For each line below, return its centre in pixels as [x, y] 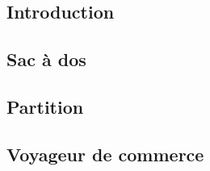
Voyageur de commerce [105, 154]
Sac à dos [46, 59]
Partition [45, 106]
